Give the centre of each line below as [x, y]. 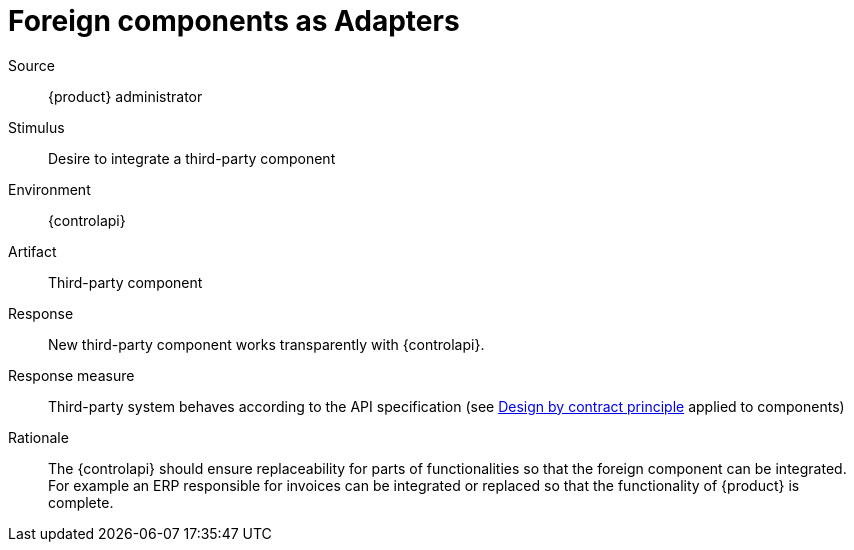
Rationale [38, 437]
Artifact [32, 251]
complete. [81, 502]
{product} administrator [125, 96]
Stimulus [36, 127]
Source [31, 65]
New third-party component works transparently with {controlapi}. [266, 344]
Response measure [71, 375]
